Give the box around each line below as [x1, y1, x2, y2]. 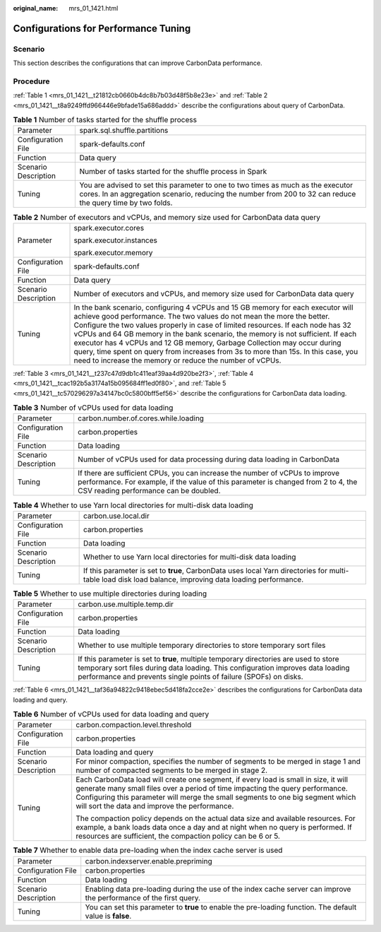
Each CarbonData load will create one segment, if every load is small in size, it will [75, 774, 349, 784]
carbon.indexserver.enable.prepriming [85, 856, 213, 866]
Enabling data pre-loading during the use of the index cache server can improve [85, 884, 351, 894]
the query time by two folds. [79, 198, 173, 208]
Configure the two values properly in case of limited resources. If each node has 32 [73, 320, 352, 330]
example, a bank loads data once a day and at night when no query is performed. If [75, 822, 352, 832]
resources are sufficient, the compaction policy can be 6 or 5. [75, 831, 280, 841]
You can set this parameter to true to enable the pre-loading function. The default [85, 902, 357, 912]
